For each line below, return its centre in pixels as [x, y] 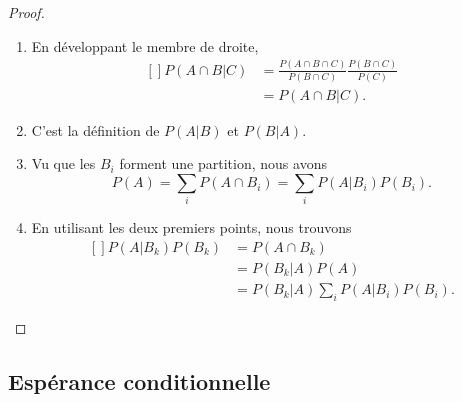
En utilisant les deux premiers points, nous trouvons [191, 227]
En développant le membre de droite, [145, 45]
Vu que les [63, 163]
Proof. [26, 12]
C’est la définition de [95, 129]
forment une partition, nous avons [223, 163]
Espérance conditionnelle [139, 380]
